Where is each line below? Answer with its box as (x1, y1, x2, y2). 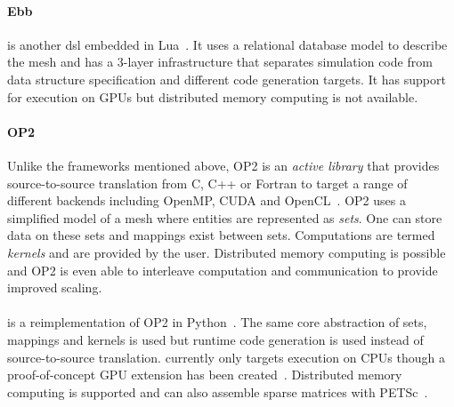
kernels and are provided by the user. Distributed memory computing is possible (7, 243, 446, 261)
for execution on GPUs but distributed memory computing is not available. (7, 87, 418, 106)
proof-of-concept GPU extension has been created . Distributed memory (7, 365, 402, 384)
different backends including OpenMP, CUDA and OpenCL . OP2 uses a (7, 191, 406, 210)
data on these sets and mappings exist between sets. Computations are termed (7, 226, 435, 244)
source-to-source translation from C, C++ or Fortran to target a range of (7, 173, 408, 192)
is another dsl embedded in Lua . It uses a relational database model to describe (7, 35, 448, 53)
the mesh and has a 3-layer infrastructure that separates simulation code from (7, 52, 433, 71)
